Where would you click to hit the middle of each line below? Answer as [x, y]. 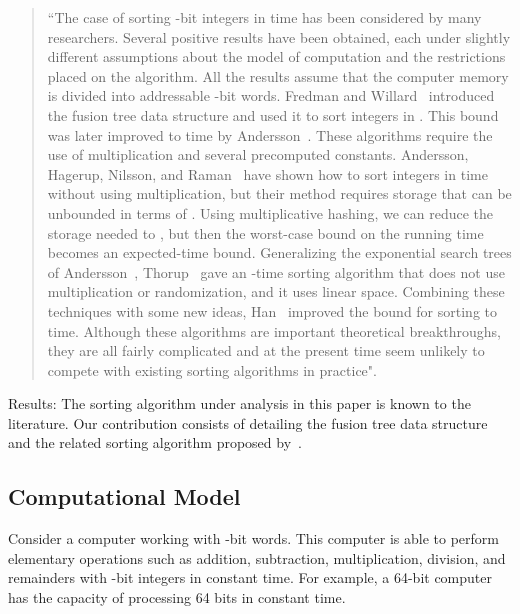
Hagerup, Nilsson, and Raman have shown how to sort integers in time [267, 173]
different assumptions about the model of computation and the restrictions [276, 56]
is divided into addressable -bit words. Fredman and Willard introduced [271, 95]
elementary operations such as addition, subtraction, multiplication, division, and [257, 557]
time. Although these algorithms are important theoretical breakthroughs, [274, 330]
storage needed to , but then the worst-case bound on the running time [265, 232]
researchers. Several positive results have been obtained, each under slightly [279, 36]
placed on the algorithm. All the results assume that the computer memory [278, 75]
